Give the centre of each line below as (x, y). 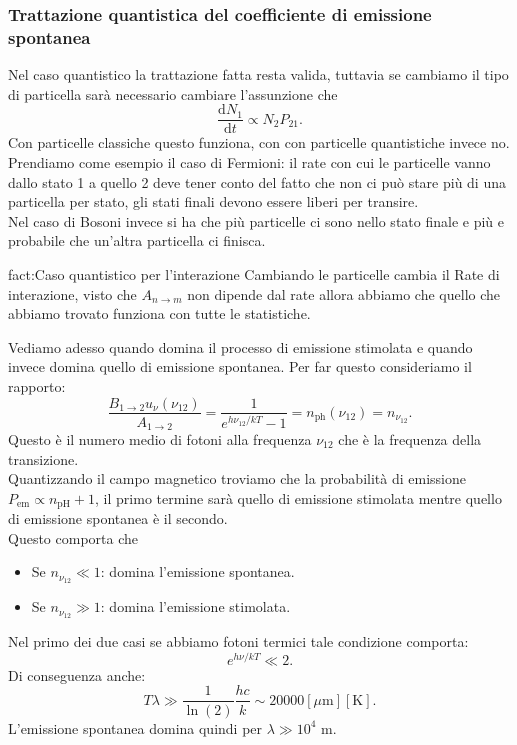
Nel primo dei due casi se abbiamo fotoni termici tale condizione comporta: (238, 641)
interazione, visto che (72, 293)
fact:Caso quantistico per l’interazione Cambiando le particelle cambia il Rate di (254, 273)
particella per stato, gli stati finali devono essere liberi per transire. (213, 201)
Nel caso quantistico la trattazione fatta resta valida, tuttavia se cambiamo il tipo (258, 74)
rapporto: (37, 385)
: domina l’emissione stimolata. (195, 606)
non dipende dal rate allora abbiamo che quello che (344, 293)
